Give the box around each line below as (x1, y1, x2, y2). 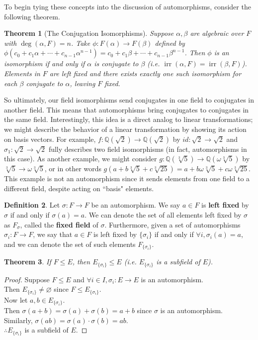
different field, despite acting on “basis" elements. (4, 183, 154, 193)
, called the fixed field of (20, 219, 98, 229)
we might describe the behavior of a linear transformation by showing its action (4, 123, 247, 134)
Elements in (4, 68, 40, 78)
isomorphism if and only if (4, 58, 85, 69)
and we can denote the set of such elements (4, 238, 136, 249)
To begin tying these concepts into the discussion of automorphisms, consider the (4, 1, 251, 11)
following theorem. (4, 11, 60, 21)
